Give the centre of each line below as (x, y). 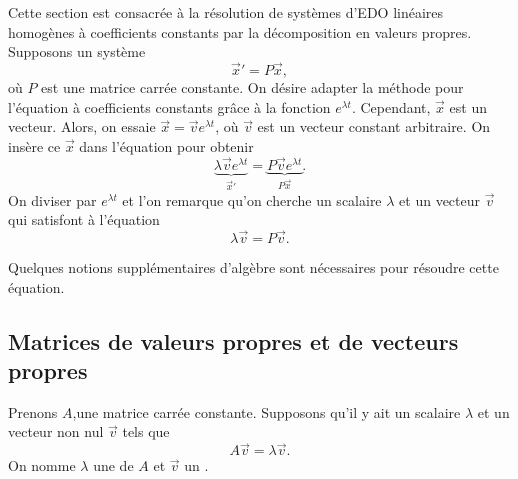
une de (113, 465)
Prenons (33, 411)
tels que (146, 431)
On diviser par (52, 199)
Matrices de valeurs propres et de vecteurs (233, 340)
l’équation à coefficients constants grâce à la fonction (169, 106)
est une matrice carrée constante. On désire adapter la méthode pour (252, 87)
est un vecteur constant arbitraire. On (374, 126)
